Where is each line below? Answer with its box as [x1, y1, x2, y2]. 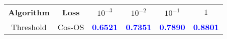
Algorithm [8, 6, 50, 18]
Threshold [11, 21, 47, 33]
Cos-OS [57, 21, 84, 33]
